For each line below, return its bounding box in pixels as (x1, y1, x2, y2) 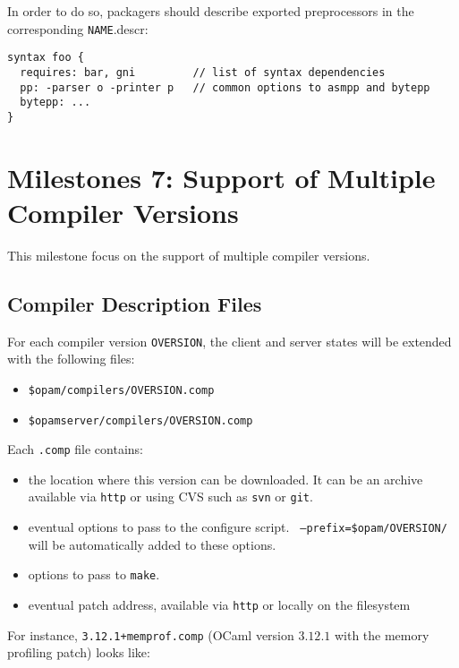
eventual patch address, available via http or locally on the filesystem (28, 595, 411, 614)
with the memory (334, 625, 429, 644)
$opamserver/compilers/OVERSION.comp (28, 414, 253, 427)
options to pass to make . (28, 565, 160, 584)
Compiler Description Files (7, 289, 262, 317)
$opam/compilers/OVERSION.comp (28, 383, 215, 397)
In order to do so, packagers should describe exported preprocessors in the (7, 2, 414, 20)
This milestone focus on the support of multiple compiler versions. (7, 245, 370, 264)
